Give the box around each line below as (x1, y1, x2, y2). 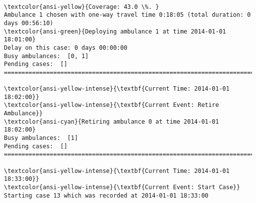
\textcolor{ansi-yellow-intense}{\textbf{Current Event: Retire (4, 101, 219, 109)
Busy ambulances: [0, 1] (4, 52, 89, 60)
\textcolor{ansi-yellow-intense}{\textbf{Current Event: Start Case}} (4, 184, 240, 191)
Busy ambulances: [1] (4, 135, 78, 142)
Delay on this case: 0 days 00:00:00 (4, 44, 128, 51)
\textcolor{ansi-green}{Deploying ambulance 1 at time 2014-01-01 (4, 28, 226, 35)
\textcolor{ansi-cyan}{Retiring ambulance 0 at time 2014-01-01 (4, 118, 219, 125)
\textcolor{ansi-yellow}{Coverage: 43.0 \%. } (4, 3, 159, 10)
